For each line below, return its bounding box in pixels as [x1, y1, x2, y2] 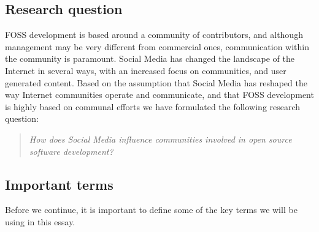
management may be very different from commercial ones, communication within [5, 40, 310, 53]
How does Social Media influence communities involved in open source [29, 132, 292, 145]
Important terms [5, 174, 113, 193]
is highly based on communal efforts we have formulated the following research [5, 100, 301, 113]
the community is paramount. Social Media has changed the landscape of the [5, 52, 294, 65]
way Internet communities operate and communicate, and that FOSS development [5, 88, 314, 101]
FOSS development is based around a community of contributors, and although [5, 28, 303, 41]
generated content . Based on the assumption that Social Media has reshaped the [5, 76, 307, 89]
